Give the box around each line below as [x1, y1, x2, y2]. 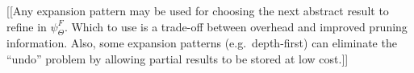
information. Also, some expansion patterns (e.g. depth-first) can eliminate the [6, 34, 397, 51]
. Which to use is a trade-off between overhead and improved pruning [64, 18, 408, 34]
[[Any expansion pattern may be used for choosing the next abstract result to [6, 2, 389, 18]
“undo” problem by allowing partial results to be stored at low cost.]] [6, 50, 349, 67]
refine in [6, 18, 47, 34]
